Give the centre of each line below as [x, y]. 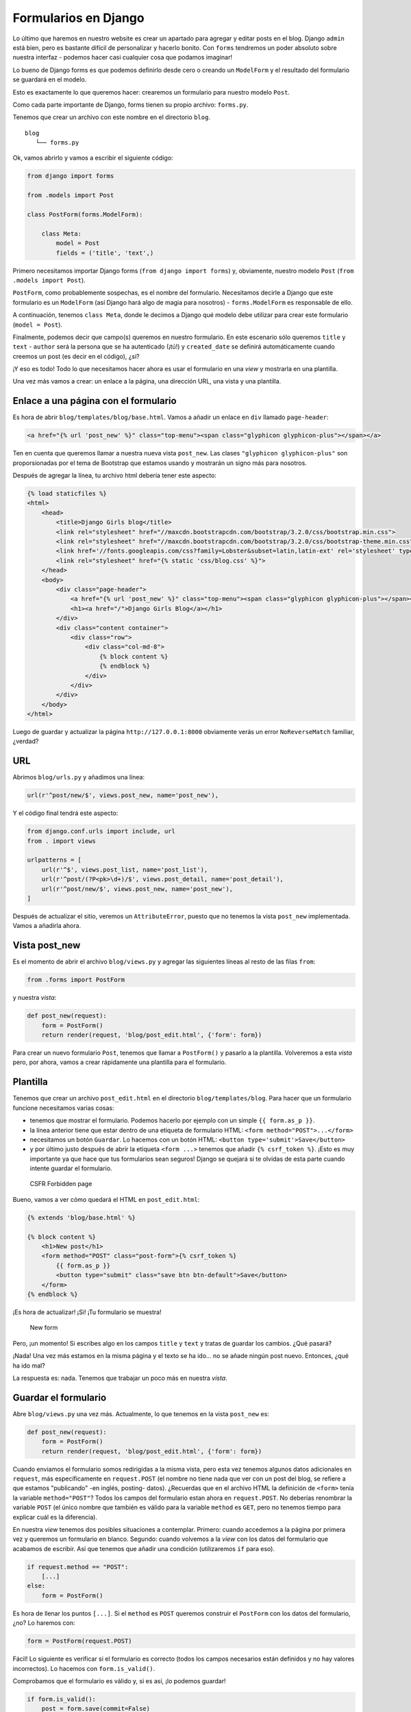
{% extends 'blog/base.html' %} [82, 1218]
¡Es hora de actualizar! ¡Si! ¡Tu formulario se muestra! [87, 1312]
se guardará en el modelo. [50, 79]
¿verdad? [26, 741]
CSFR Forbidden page [61, 1184]
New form [44, 1328]
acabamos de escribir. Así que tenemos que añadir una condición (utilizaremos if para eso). [144, 1548]
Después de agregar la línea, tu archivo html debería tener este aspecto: [115, 475]
